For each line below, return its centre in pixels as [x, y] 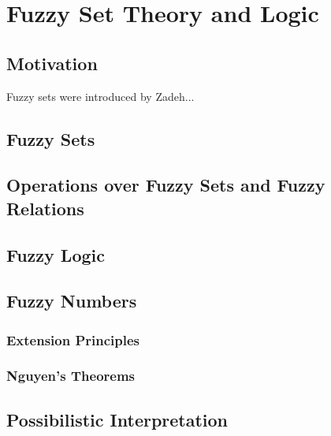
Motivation [52, 63]
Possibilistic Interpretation [117, 419]
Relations [45, 208]
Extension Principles [73, 339]
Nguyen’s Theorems [71, 376]
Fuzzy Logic [56, 254]
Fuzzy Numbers [72, 301]
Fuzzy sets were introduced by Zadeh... [100, 96]
